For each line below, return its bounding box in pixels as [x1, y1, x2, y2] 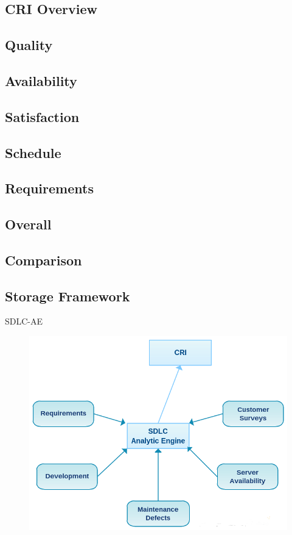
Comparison [5, 250, 82, 269]
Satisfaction [5, 107, 80, 126]
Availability [5, 71, 77, 90]
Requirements [5, 179, 94, 198]
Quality [5, 35, 53, 54]
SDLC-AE [5, 315, 43, 328]
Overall [5, 215, 52, 234]
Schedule [5, 143, 61, 162]
